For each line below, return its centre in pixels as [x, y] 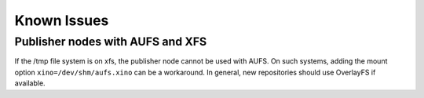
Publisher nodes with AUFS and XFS [111, 42]
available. [30, 83]
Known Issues [62, 20]
